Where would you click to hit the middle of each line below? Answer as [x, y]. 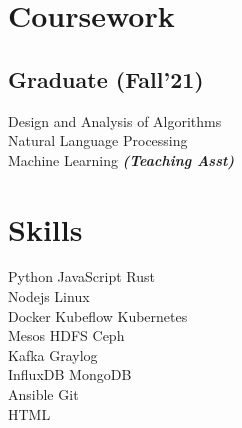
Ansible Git [43, 394]
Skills [45, 228]
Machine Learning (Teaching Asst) [121, 159]
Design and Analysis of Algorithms [115, 120]
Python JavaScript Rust [81, 276]
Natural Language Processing [98, 140]
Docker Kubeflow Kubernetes [98, 315]
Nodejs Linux [49, 296]
